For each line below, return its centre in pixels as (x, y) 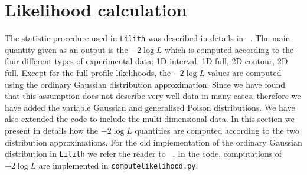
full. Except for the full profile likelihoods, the (88, 72)
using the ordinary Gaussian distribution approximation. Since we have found (145, 84)
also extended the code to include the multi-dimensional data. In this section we (150, 119)
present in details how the (52, 130)
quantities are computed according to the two (217, 130)
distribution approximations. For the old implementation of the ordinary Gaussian (153, 142)
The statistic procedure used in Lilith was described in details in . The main (148, 38)
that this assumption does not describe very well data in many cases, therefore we (153, 96)
